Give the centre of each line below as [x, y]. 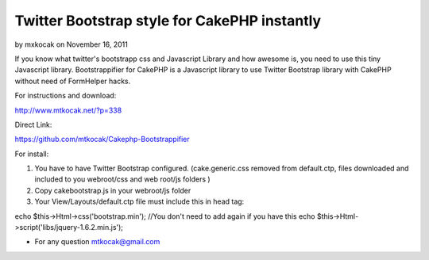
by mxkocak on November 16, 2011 [71, 44]
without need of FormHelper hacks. [73, 81]
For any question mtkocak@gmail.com [97, 242]
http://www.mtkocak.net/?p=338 [68, 110]
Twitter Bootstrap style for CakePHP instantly [168, 21]
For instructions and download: [66, 96]
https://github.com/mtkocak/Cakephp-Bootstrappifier [102, 140]
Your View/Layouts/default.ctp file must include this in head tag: [139, 201]
